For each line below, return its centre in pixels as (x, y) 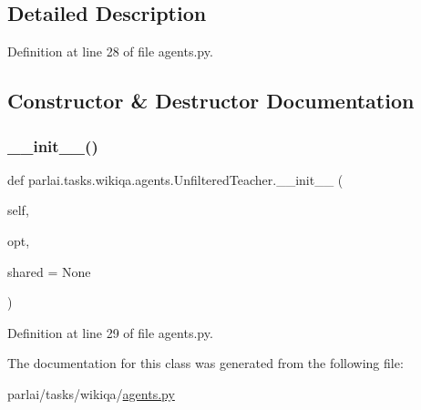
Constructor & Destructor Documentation (211, 101)
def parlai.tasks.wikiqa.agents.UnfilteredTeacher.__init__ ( (175, 179)
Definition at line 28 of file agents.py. (110, 51)
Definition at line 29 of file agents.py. (110, 332)
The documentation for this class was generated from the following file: (205, 363)
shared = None (49, 271)
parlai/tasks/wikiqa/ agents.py (91, 393)
